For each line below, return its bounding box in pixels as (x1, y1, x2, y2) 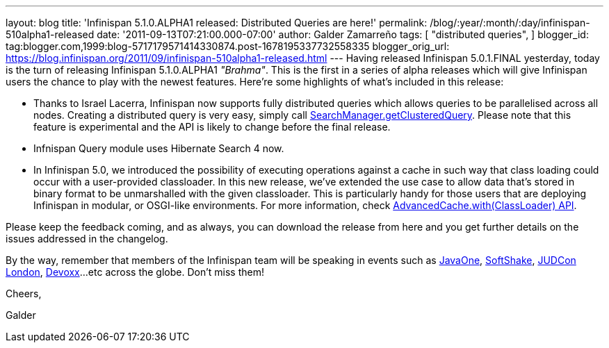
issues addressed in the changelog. (6, 233, 168, 245)
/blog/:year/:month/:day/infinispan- (430, 17, 590, 28)
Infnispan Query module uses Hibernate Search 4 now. (33, 142, 284, 154)
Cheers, (6, 288, 42, 299)
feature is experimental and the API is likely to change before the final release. (33, 121, 391, 133)
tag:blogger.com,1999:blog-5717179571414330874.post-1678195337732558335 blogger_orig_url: (6, 40, 450, 52)
